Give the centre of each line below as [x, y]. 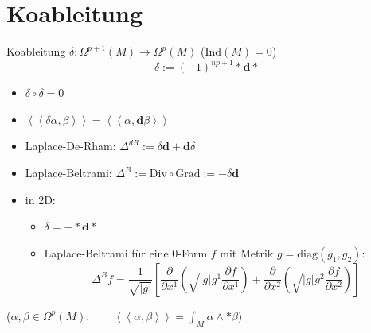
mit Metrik [247, 252]
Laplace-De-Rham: [70, 146]
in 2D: [40, 199]
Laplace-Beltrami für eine [106, 252]
